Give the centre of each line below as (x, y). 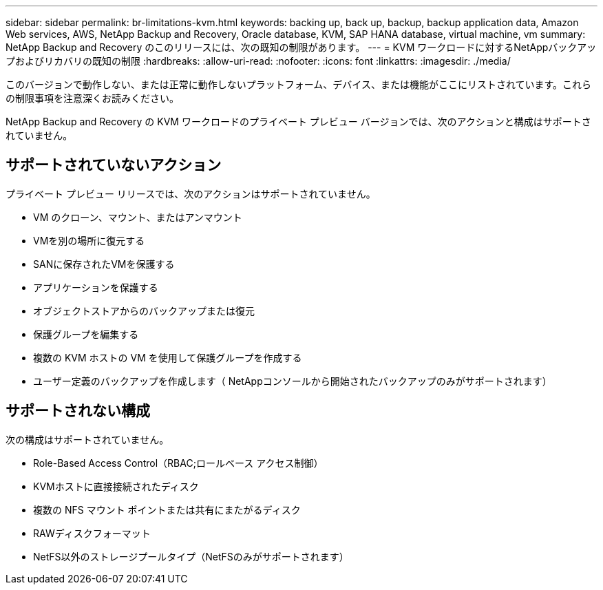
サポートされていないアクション (114, 165)
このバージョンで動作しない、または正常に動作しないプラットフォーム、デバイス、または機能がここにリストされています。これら (299, 84)
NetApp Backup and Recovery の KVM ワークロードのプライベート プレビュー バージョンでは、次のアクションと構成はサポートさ (298, 122)
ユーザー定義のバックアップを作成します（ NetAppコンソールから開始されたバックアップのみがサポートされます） (293, 381)
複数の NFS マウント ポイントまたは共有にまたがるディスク (167, 509)
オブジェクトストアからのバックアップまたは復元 (144, 310)
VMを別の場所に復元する (89, 240)
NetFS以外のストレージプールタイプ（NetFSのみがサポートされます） (191, 556)
